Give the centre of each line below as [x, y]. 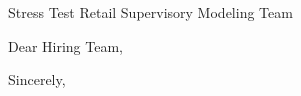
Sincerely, [37, 79]
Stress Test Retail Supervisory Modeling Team [150, 12]
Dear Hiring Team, [65, 45]
